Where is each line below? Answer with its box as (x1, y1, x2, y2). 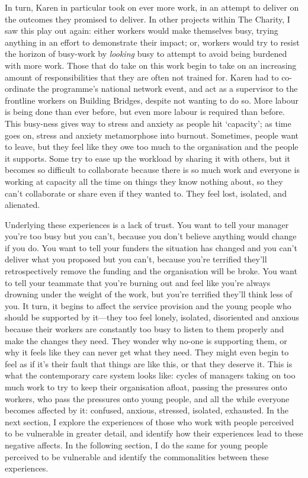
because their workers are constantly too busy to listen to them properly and (5, 323, 284, 335)
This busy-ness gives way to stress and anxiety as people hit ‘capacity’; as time (5, 117, 291, 129)
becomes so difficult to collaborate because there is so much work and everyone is (5, 163, 300, 176)
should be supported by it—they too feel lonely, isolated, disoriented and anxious (5, 311, 300, 323)
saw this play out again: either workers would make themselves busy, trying (5, 24, 278, 37)
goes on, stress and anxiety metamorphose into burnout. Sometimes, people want (5, 129, 299, 141)
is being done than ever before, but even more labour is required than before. (5, 105, 285, 118)
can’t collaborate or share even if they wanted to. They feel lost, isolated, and (5, 187, 287, 199)
